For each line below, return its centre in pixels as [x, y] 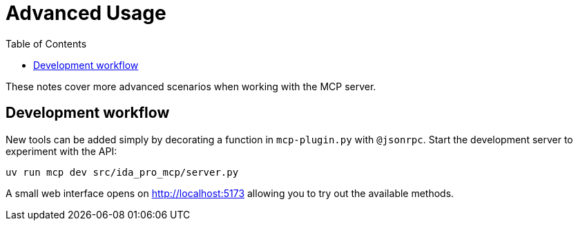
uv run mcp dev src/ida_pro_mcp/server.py [122, 172]
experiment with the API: [61, 151]
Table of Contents [46, 43]
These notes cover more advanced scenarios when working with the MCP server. [191, 86]
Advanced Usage [86, 13]
